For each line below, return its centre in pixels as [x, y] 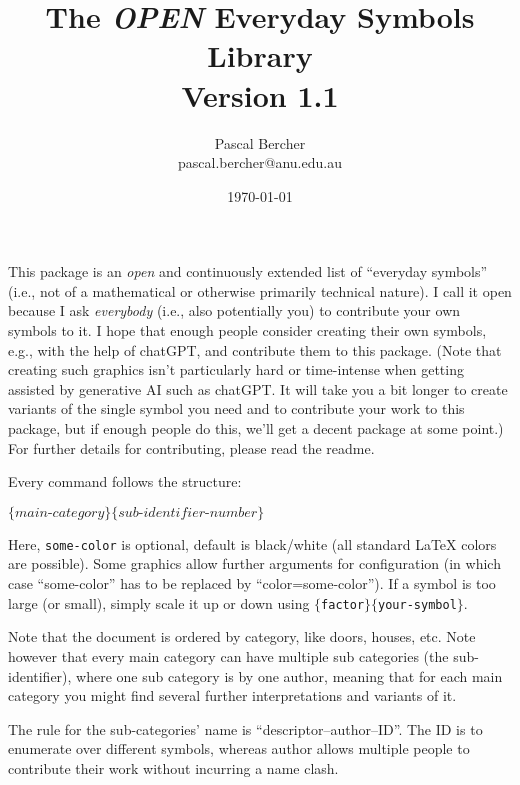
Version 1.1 [260, 94]
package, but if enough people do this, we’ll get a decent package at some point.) [256, 428]
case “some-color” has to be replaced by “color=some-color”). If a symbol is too [252, 583]
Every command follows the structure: [125, 481]
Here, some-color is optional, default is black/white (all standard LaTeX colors [252, 543]
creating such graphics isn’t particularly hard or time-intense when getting [236, 369]
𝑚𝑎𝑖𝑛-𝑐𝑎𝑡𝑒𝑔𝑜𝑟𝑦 [60, 512]
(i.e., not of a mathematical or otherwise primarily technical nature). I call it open [260, 290]
